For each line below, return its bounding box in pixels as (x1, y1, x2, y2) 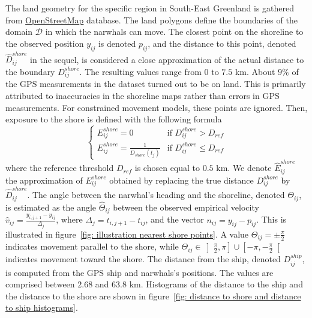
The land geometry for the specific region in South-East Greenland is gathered (5, 2, 295, 14)
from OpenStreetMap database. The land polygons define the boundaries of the (5, 13, 298, 26)
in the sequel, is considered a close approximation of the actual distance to (30, 53, 304, 65)
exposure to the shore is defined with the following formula (5, 113, 222, 125)
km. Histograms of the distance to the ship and (129, 278, 303, 290)
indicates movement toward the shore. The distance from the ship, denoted (5, 253, 281, 265)
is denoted (98, 37, 136, 49)
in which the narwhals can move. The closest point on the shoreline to (45, 25, 304, 38)
